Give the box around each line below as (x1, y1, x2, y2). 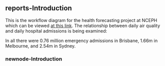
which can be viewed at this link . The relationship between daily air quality (5, 22, 160, 28)
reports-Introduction (5, 4, 72, 12)
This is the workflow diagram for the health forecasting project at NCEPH (5, 17, 157, 23)
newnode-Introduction (5, 55, 62, 62)
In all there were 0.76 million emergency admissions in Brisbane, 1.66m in (5, 37, 158, 43)
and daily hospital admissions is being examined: (5, 27, 107, 34)
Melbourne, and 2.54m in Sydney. (5, 42, 76, 49)
